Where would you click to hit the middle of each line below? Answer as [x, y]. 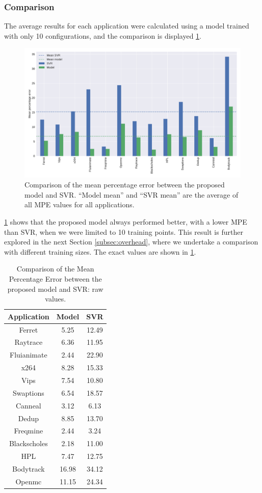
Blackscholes [28, 443]
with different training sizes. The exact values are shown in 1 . [100, 251]
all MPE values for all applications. [80, 204]
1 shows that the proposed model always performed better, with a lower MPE [126, 222]
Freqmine [29, 431]
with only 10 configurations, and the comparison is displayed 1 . [103, 35]
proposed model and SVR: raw [55, 289]
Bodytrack [29, 468]
